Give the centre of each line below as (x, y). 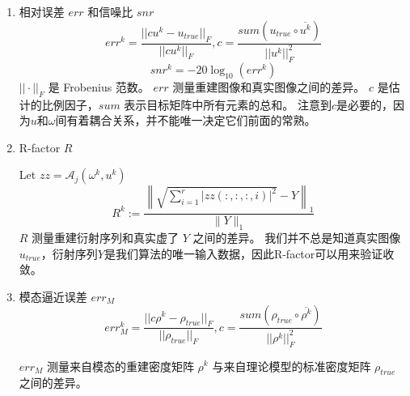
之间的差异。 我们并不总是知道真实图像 (297, 237)
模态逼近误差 (53, 296)
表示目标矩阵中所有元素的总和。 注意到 (228, 104)
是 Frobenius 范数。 (99, 86)
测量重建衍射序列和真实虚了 (106, 237)
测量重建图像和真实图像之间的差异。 (269, 86)
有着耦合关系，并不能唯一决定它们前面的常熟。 (191, 120)
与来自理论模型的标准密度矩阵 (292, 366)
